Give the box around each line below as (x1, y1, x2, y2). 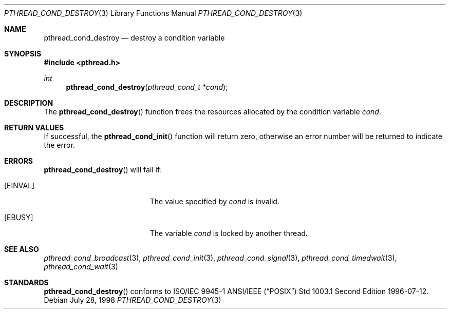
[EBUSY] (4, 213, 33, 222)
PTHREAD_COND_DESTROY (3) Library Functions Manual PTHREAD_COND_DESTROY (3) (4, 9, 303, 17)
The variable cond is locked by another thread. (149, 229, 308, 238)
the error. (44, 141, 75, 149)
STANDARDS (4, 278, 49, 287)
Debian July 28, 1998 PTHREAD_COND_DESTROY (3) (44, 296, 221, 304)
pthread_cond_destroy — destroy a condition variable (44, 33, 225, 42)
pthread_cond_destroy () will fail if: (44, 165, 162, 174)
